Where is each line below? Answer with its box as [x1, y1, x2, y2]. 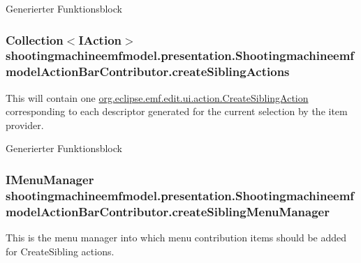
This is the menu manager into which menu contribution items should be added [6, 230, 347, 245]
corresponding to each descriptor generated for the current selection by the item [6, 104, 348, 119]
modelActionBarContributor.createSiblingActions [6, 63, 290, 80]
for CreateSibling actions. [6, 243, 115, 258]
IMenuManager [6, 170, 94, 188]
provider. [6, 117, 44, 132]
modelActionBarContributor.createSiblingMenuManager [6, 202, 330, 220]
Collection [6, 31, 64, 48]
